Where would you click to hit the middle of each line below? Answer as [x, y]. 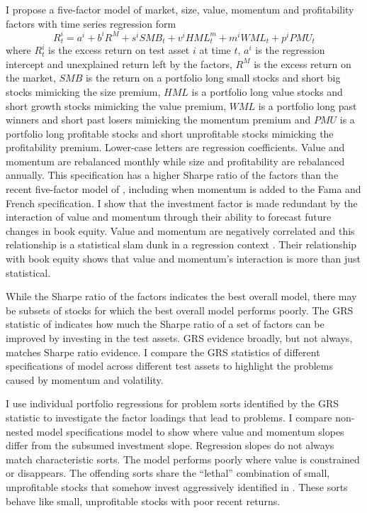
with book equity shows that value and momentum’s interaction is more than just [183, 259]
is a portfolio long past [307, 105]
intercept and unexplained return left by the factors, [119, 64]
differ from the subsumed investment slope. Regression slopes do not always [170, 445]
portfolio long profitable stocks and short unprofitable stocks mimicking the [170, 133]
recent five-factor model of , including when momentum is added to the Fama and [183, 189]
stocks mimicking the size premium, [83, 91]
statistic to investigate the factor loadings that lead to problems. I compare [169, 417]
